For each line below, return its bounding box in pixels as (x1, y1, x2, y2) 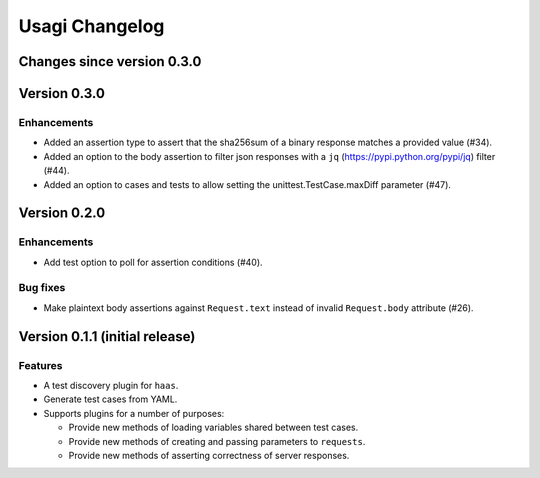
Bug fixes (18, 281, 66, 295)
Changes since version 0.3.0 (18, 53, 202, 70)
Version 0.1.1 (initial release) (18, 328, 196, 345)
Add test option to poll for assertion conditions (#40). (43, 256, 264, 268)
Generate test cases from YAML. (43, 393, 178, 405)
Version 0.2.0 (18, 205, 106, 222)
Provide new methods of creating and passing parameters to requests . (68, 435, 366, 447)
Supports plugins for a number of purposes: (43, 407, 225, 419)
